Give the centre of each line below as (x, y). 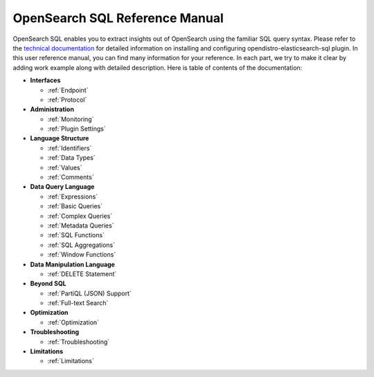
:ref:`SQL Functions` (76, 235)
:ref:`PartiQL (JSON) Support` (89, 293)
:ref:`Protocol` (67, 100)
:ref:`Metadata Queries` (81, 226)
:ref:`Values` (65, 167)
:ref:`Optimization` (73, 322)
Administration (52, 109)
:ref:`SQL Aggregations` (81, 245)
